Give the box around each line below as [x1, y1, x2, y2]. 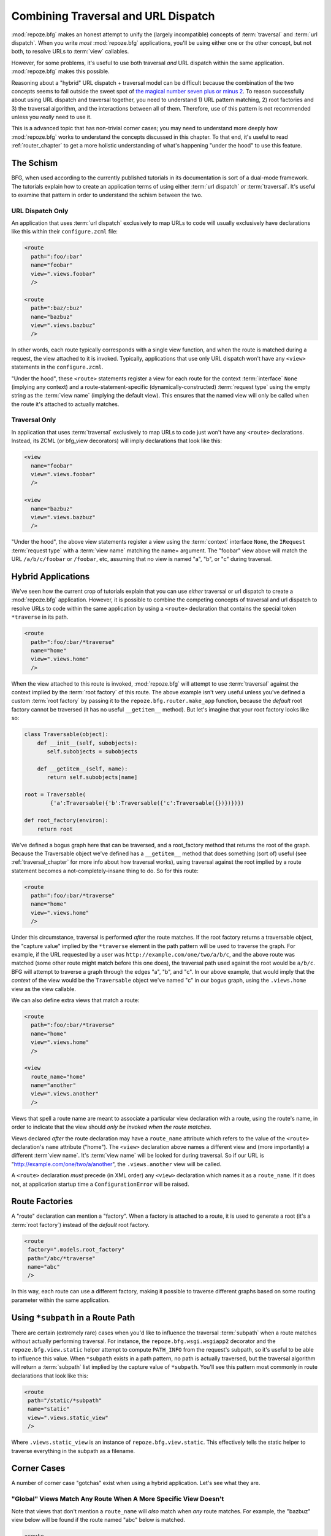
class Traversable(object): [24, 731, 108, 738]
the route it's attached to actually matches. [11, 400, 120, 408]
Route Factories [11, 1196, 73, 1207]
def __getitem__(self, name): [37, 765, 128, 772]
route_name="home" [31, 1073, 86, 1080]
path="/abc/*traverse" [28, 1255, 96, 1262]
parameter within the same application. [11, 1296, 110, 1304]
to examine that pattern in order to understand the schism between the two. [11, 191, 203, 198]
